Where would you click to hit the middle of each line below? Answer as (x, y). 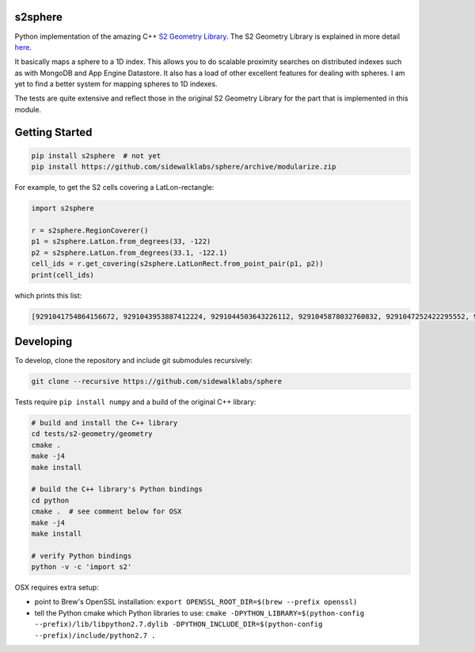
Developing (44, 341)
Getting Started (53, 132)
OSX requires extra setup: (57, 588)
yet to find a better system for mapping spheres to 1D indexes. (116, 84)
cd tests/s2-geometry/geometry (92, 434)
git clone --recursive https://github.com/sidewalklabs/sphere (157, 381)
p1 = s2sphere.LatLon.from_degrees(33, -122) (121, 242)
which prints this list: (48, 295)
